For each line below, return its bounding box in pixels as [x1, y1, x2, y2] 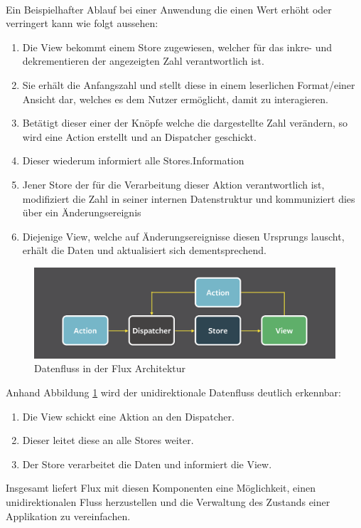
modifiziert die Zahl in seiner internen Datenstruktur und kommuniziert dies [22, 191, 355, 206]
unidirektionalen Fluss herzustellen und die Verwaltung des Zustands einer [6, 495, 330, 509]
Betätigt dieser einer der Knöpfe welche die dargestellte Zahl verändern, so [22, 115, 347, 130]
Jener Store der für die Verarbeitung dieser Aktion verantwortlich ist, [22, 176, 325, 191]
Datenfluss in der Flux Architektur [34, 361, 186, 376]
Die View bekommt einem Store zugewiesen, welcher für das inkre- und [22, 39, 333, 54]
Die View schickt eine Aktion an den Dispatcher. [22, 408, 235, 423]
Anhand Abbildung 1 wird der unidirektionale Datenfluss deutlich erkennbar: [6, 385, 341, 400]
